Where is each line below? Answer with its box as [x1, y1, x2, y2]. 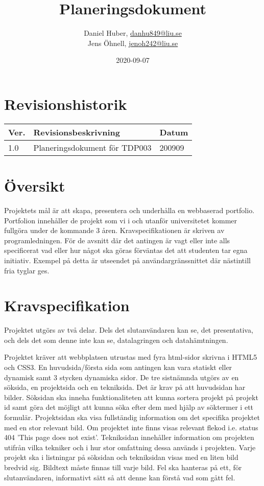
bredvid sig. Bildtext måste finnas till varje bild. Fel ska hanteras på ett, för [4, 461, 242, 472]
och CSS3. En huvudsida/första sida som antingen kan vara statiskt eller [4, 362, 232, 373]
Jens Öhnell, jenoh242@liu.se [87, 37, 178, 48]
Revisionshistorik [4, 93, 127, 114]
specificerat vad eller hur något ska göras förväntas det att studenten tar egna [4, 245, 248, 256]
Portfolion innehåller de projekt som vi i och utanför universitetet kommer [4, 215, 237, 225]
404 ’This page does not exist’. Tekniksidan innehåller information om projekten [4, 432, 254, 443]
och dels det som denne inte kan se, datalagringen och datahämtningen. [4, 334, 228, 345]
